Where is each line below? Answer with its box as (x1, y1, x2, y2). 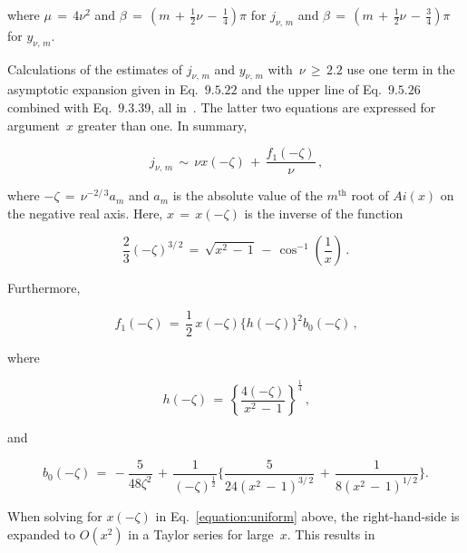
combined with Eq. (7, 97, 112, 116)
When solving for (7, 507, 102, 526)
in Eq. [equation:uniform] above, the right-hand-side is (155, 507, 460, 526)
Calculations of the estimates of (7, 59, 183, 78)
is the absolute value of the (172, 186, 323, 205)
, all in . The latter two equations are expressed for (151, 97, 436, 116)
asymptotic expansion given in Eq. (7, 80, 199, 99)
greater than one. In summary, (77, 115, 248, 134)
